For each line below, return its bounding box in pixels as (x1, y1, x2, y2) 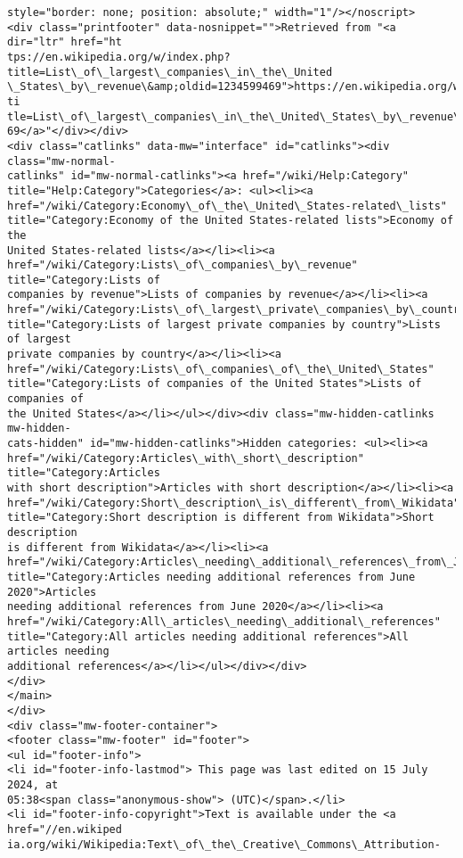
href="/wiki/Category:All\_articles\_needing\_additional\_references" (7, 615, 441, 628)
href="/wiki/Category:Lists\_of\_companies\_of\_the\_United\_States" (7, 362, 435, 375)
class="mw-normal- (7, 154, 116, 168)
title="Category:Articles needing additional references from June (7, 570, 416, 583)
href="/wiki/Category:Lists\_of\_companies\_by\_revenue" (7, 259, 358, 272)
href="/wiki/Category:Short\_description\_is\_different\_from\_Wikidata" (7, 496, 460, 509)
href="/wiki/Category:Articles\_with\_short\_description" (7, 451, 364, 465)
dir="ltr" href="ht (7, 36, 122, 49)
